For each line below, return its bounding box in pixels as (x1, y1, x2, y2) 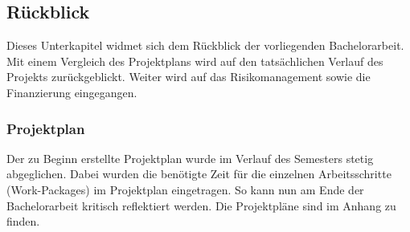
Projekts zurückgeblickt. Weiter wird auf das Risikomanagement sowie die (6, 68, 371, 85)
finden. (6, 213, 40, 230)
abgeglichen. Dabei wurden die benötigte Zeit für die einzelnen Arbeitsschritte (6, 165, 392, 182)
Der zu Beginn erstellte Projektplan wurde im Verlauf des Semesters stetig (6, 149, 374, 166)
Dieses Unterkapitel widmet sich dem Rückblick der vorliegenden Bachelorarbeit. (6, 37, 404, 54)
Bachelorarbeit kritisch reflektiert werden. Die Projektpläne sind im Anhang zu (6, 197, 396, 214)
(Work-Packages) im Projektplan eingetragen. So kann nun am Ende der (6, 181, 364, 197)
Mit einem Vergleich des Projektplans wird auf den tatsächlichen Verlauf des (6, 52, 383, 69)
